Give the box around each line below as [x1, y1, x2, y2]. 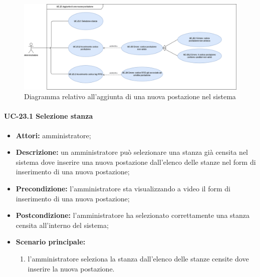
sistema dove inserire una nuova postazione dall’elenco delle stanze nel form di [16, 156, 256, 167]
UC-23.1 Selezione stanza [4, 111, 93, 121]
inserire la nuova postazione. [28, 263, 115, 273]
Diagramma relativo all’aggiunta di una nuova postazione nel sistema [24, 91, 236, 102]
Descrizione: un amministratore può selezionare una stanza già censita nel [16, 147, 248, 157]
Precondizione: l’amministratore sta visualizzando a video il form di [16, 183, 230, 193]
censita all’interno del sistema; [16, 219, 109, 230]
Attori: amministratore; [16, 130, 91, 140]
